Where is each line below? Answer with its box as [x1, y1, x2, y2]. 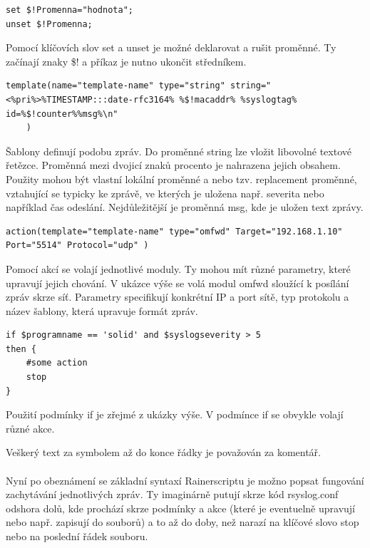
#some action [26, 358, 88, 368]
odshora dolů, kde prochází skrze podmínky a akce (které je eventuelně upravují [6, 500, 355, 515]
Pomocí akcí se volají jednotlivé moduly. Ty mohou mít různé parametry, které [6, 261, 351, 276]
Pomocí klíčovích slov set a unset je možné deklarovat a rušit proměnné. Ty [6, 40, 336, 55]
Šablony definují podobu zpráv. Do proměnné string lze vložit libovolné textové [6, 143, 351, 158]
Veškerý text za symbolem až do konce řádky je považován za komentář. [6, 445, 321, 460]
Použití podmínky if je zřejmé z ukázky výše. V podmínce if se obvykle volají [6, 407, 344, 422]
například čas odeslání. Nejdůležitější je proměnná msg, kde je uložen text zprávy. [6, 200, 364, 214]
